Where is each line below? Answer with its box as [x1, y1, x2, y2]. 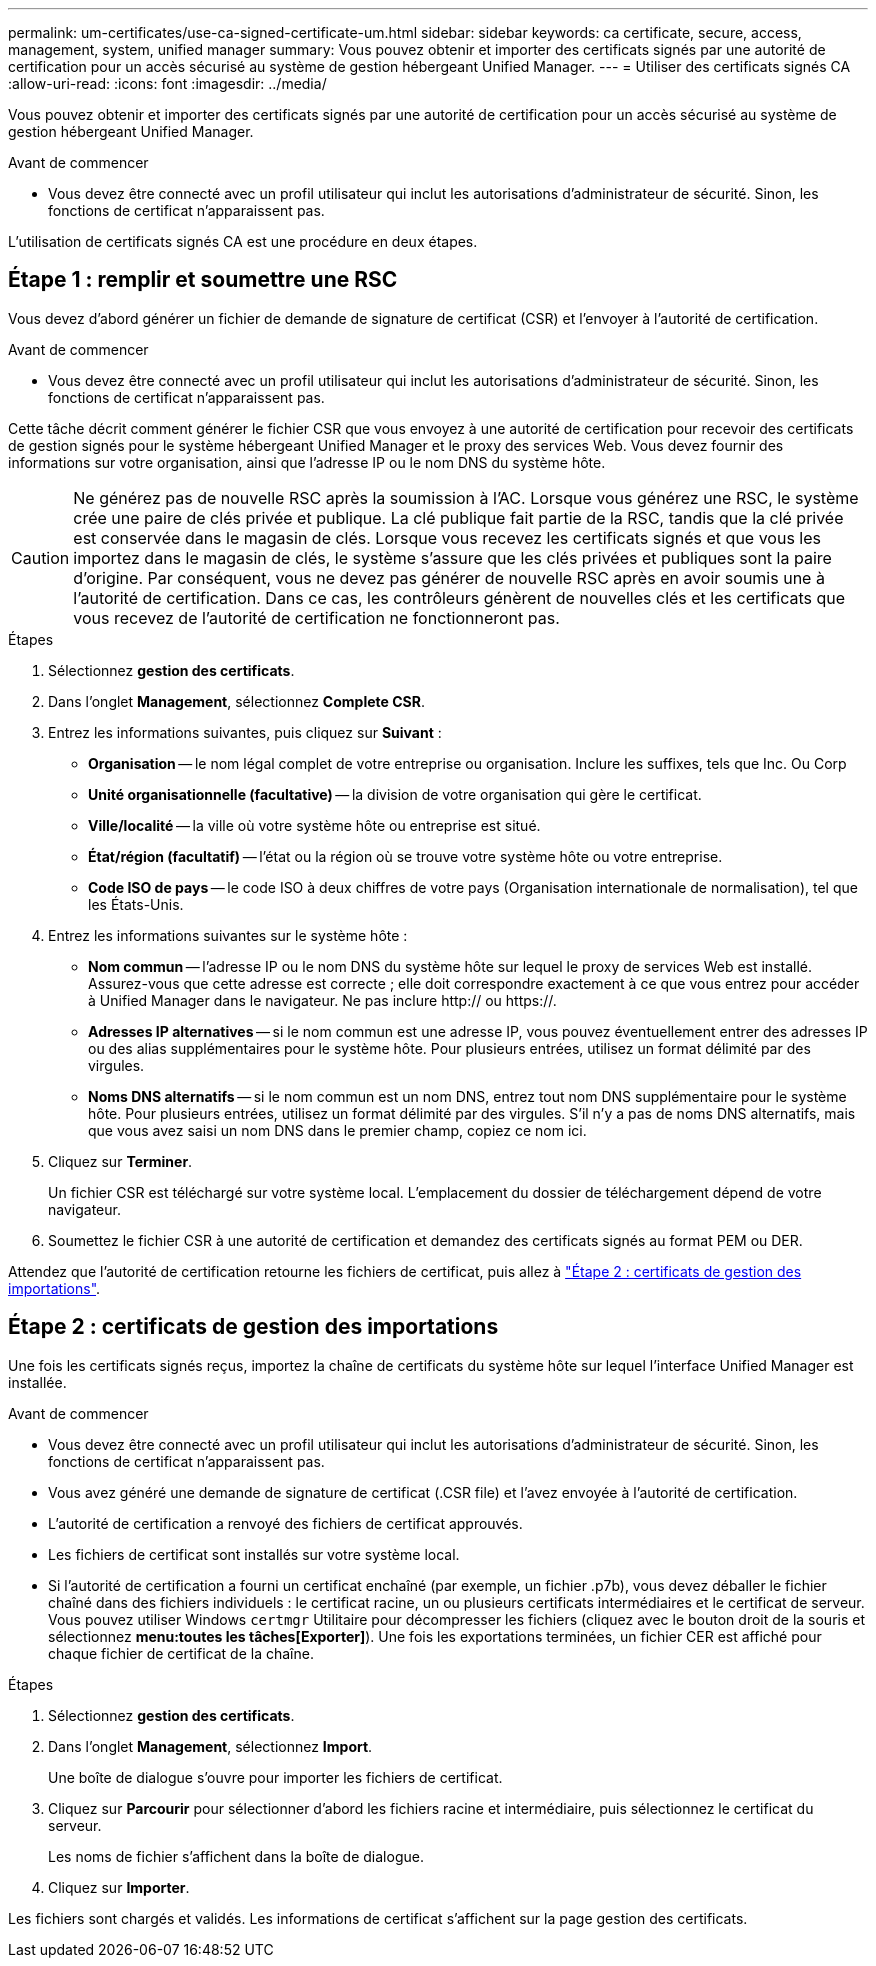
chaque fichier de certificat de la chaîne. [48, 1644, 314, 1662]
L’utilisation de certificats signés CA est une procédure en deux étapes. [8, 233, 478, 250]
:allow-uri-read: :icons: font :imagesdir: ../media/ [8, 75, 327, 92]
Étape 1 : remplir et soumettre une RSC [8, 267, 398, 293]
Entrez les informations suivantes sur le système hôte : [48, 926, 408, 944]
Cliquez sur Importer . [48, 1878, 190, 1896]
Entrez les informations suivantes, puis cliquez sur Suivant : [48, 723, 442, 741]
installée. [8, 1373, 67, 1391]
